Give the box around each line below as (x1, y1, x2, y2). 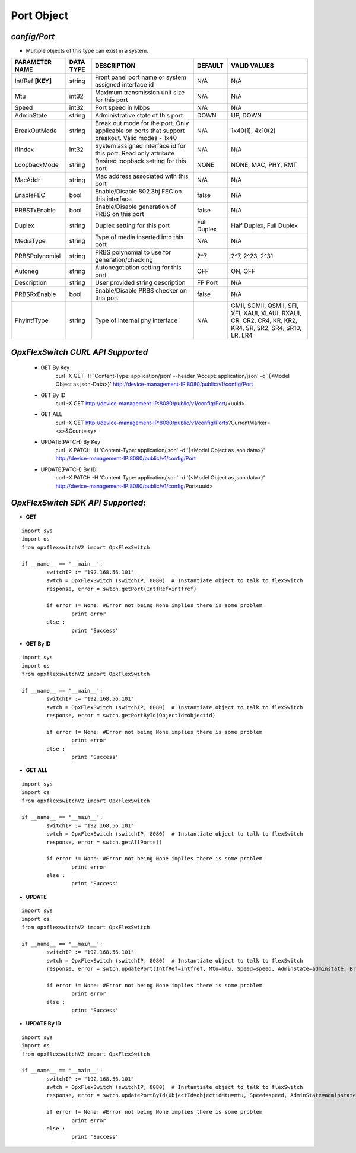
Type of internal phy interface (95, 316, 178, 325)
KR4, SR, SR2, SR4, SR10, (231, 324, 302, 332)
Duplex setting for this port (95, 221, 170, 230)
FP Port (196, 279, 218, 287)
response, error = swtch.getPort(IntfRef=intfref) (46, 585, 197, 592)
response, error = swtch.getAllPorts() (46, 838, 163, 846)
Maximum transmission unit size (95, 88, 185, 97)
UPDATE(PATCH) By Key (40, 438, 101, 445)
